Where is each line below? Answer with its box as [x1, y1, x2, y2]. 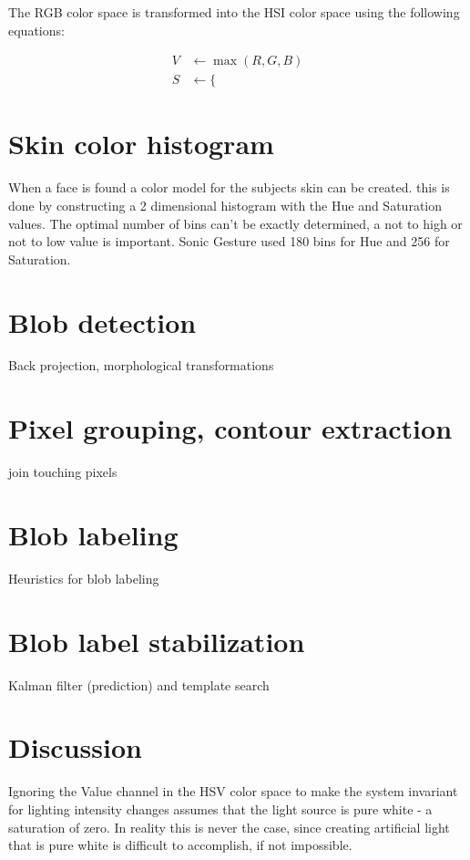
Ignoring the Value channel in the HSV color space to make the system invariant [8, 782, 458, 801]
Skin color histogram [8, 125, 274, 162]
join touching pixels [8, 462, 117, 482]
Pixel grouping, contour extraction [8, 409, 453, 447]
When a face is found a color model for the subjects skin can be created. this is [8, 178, 450, 197]
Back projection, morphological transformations [8, 356, 274, 375]
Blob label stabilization [8, 622, 305, 659]
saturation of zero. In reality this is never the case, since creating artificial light [8, 817, 450, 836]
